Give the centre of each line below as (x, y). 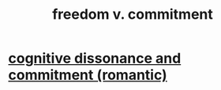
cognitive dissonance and (95, 58)
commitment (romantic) (88, 75)
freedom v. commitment (133, 14)
